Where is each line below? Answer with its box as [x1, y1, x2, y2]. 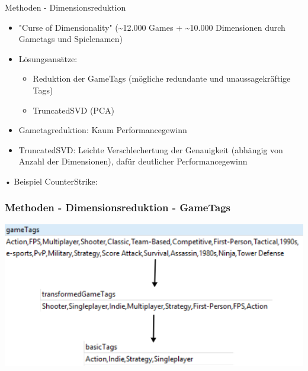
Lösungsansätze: [18, 52, 78, 64]
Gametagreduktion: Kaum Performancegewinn [18, 124, 187, 136]
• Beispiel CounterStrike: [5, 175, 98, 187]
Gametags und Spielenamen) [18, 33, 123, 45]
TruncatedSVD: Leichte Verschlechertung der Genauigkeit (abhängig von [18, 143, 283, 156]
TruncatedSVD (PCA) [33, 104, 114, 116]
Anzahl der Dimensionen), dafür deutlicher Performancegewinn [18, 155, 248, 167]
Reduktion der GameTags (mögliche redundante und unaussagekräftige [33, 72, 291, 85]
